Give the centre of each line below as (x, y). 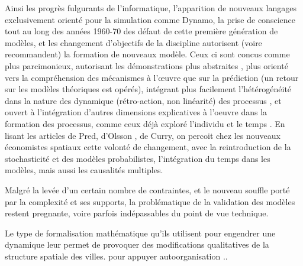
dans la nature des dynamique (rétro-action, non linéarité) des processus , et (143, 100)
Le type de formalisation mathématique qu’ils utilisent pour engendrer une (140, 233)
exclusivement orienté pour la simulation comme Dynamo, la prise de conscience (150, 19)
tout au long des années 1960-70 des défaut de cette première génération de (141, 31)
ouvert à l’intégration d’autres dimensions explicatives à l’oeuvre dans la (136, 112)
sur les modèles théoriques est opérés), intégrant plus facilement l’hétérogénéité (148, 89)
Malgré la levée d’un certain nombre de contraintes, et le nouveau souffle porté (147, 189)
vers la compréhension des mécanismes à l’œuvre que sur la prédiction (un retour (152, 77)
